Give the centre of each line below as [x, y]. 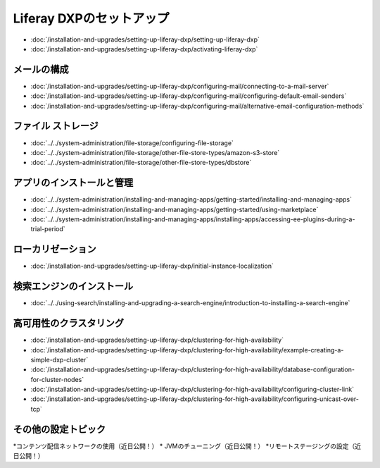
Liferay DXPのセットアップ [91, 18]
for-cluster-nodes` [57, 379]
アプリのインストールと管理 [73, 183]
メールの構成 [41, 69]
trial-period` [48, 229]
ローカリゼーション [55, 249]
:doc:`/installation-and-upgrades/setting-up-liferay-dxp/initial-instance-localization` [152, 266]
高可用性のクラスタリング [69, 323]
